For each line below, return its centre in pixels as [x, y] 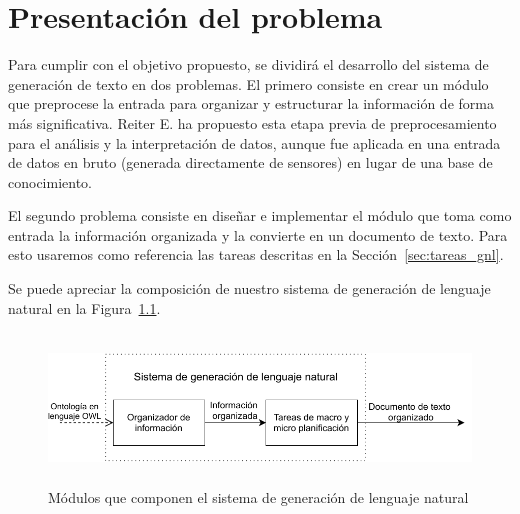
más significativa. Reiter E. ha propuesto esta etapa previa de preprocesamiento [252, 122]
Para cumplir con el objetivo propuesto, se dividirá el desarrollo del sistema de [248, 64]
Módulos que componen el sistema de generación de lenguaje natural [258, 497]
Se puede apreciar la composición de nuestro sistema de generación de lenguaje [249, 288]
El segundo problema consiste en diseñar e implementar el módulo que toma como [260, 215]
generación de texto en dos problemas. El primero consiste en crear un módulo [248, 83]
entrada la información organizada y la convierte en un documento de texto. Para [258, 234]
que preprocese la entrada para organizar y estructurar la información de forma [251, 103]
